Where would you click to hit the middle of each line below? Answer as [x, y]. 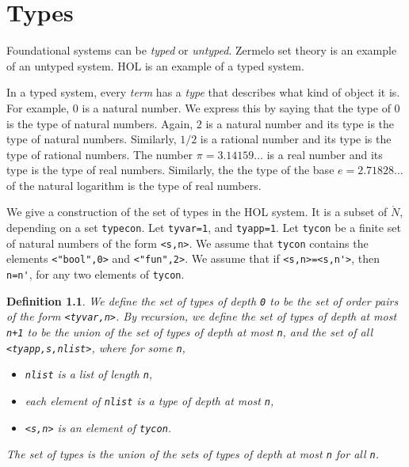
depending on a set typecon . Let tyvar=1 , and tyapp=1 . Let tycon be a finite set [204, 228]
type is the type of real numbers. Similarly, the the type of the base [170, 170]
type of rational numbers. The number [100, 154]
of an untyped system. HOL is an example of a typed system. [155, 65]
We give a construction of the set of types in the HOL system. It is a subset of [197, 212]
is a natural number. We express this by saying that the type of [236, 107]
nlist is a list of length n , [89, 374]
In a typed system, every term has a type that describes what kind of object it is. [203, 92]
